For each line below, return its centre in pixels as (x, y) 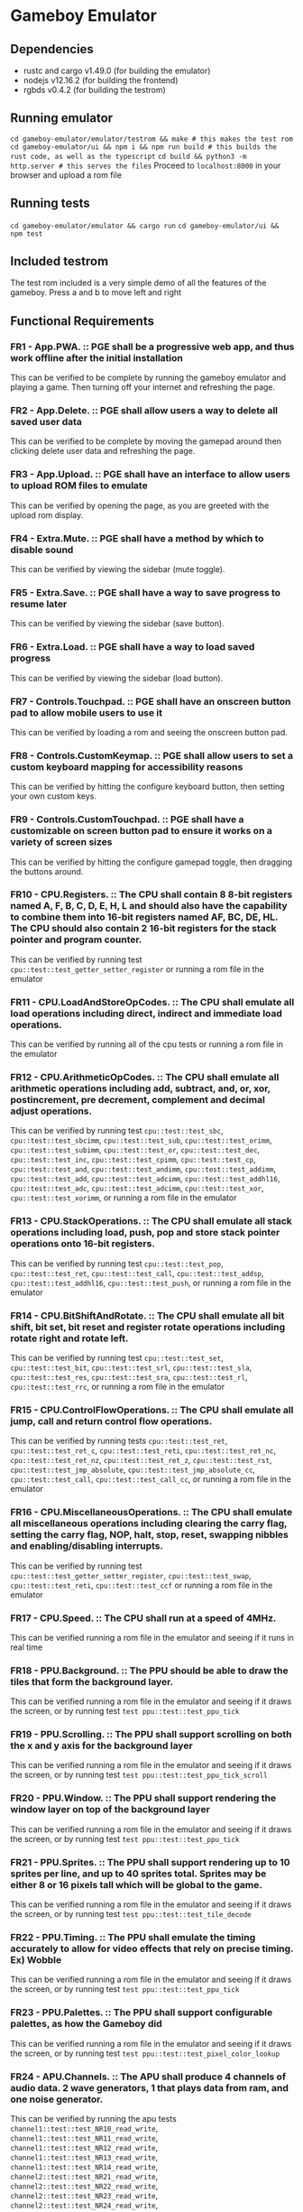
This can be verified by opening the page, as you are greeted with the (140, 505)
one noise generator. (57, 2099)
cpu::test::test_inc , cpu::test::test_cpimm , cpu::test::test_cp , (133, 1160)
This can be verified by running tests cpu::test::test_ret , (119, 1441)
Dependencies (52, 49)
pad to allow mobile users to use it (87, 712)
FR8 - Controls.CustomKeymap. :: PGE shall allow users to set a (152, 755)
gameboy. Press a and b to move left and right (96, 292)
